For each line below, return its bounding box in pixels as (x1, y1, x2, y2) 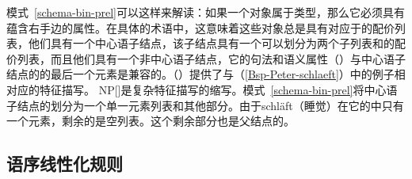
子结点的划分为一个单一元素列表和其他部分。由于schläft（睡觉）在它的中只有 (6, 97, 404, 113)
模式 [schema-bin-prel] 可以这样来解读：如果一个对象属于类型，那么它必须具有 (6, 4, 405, 20)
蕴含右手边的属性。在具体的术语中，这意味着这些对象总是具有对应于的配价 (6, 19, 395, 36)
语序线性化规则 (6, 151, 123, 176)
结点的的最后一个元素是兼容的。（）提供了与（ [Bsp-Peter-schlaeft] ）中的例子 (6, 66, 395, 82)
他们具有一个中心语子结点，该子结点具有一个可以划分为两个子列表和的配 (28, 35, 406, 51)
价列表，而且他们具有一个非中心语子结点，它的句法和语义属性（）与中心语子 (6, 50, 406, 67)
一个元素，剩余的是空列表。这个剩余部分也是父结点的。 (6, 112, 295, 129)
